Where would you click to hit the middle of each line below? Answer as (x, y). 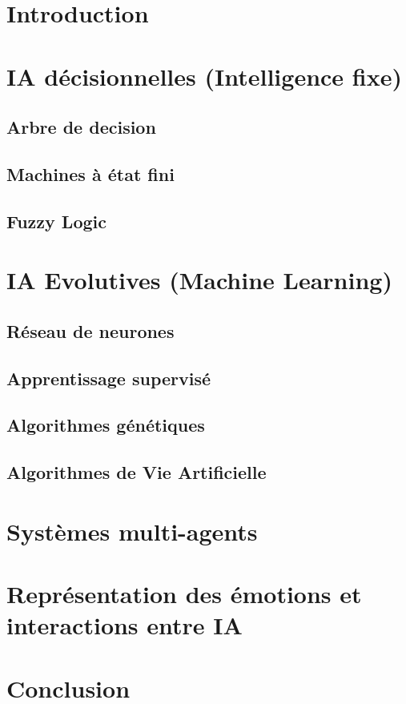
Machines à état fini (90, 173)
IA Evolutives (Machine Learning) (199, 280)
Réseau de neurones (90, 330)
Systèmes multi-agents (132, 531)
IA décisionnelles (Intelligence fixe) (204, 76)
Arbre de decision (81, 127)
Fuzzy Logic (56, 221)
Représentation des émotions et (184, 594)
